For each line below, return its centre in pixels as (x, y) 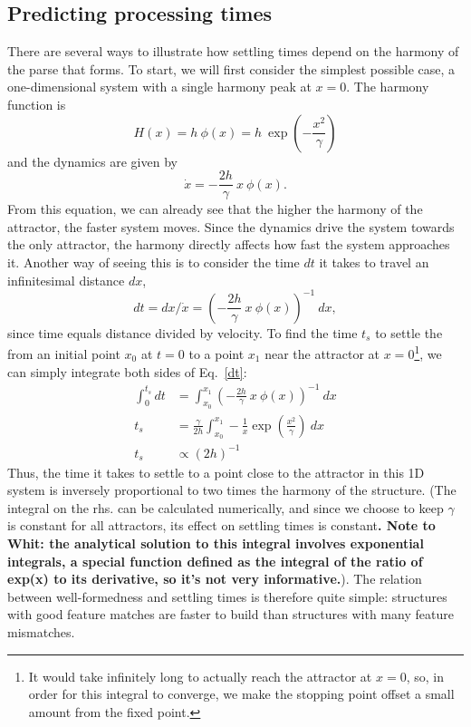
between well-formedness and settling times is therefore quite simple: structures (227, 596)
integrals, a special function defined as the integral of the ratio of (215, 561)
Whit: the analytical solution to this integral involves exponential (216, 543)
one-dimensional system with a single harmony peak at (159, 87)
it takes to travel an (374, 262)
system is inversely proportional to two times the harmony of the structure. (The (232, 490)
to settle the (409, 332)
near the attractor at (322, 353)
